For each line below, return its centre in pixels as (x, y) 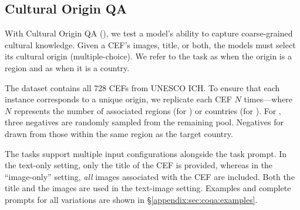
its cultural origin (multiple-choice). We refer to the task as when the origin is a (148, 56)
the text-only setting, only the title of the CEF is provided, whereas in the (139, 165)
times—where (268, 99)
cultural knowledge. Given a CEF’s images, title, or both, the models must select (150, 44)
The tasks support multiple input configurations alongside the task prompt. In (146, 153)
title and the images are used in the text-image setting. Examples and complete (148, 188)
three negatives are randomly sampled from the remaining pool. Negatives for (144, 122)
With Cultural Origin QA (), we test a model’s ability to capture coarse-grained (149, 33)
